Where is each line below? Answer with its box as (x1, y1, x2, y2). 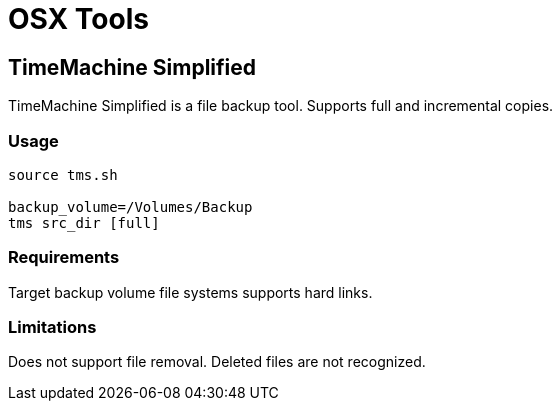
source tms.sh (8, 166, 118, 183)
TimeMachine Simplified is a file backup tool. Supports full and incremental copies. (8, 97, 554, 115)
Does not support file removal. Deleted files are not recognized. (8, 353, 426, 371)
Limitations (8, 317, 97, 338)
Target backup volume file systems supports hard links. (8, 283, 373, 301)
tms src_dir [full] (8, 214, 160, 231)
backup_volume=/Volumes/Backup (8, 198, 253, 215)
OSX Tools (8, 2, 149, 36)
